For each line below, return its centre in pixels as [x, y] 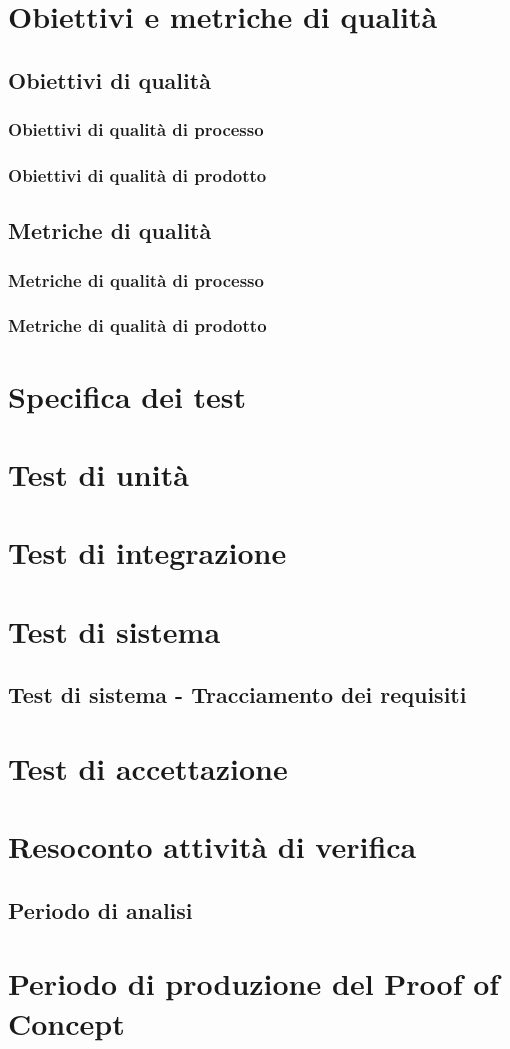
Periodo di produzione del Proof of [254, 983]
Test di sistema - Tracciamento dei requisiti [237, 694]
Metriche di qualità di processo [136, 279]
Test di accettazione [148, 767]
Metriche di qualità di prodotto [137, 325]
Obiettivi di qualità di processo [136, 129]
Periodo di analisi [100, 909]
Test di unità [98, 473]
